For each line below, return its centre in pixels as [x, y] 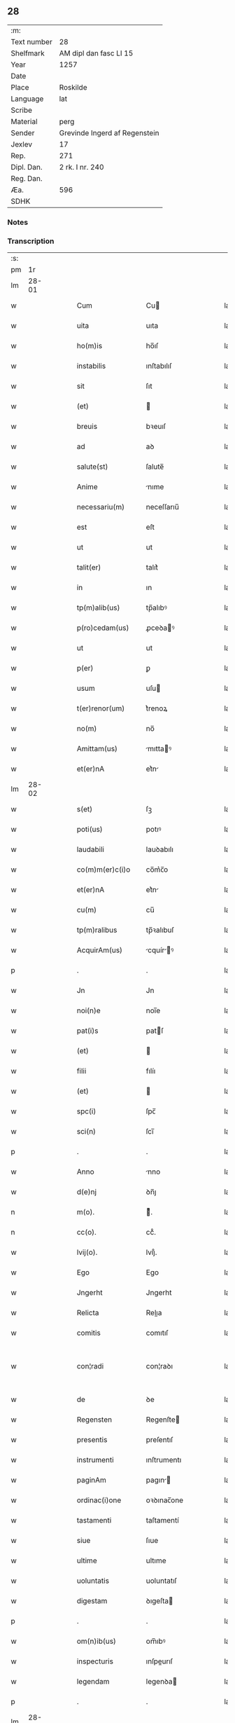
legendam [93, 1682]
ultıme [156, 1560]
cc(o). [86, 1233]
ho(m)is [90, 346]
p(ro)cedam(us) [103, 628]
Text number [31, 41]
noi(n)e [89, 1010]
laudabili [91, 849]
